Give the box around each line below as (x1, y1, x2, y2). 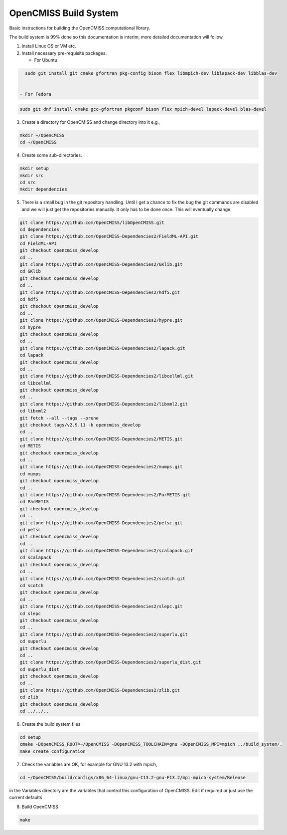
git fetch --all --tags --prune (19, 415, 99, 421)
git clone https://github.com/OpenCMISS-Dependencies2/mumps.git (19, 464, 183, 470)
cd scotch (19, 583, 44, 589)
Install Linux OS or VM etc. (21, 43, 77, 49)
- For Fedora (19, 91, 52, 97)
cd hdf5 (19, 297, 38, 302)
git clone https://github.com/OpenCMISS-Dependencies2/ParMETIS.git (19, 492, 191, 497)
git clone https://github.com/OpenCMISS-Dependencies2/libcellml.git (19, 373, 193, 379)
